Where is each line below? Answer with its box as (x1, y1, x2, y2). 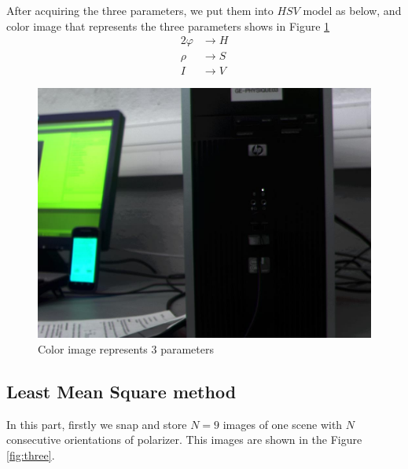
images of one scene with (222, 416, 343, 432)
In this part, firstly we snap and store (6, 416, 187, 432)
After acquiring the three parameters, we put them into (6, 2, 274, 18)
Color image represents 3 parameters (38, 340, 214, 357)
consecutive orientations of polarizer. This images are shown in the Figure (6, 431, 362, 448)
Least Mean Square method (6, 379, 237, 403)
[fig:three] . (6, 446, 55, 463)
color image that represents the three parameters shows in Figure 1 (6, 17, 330, 34)
